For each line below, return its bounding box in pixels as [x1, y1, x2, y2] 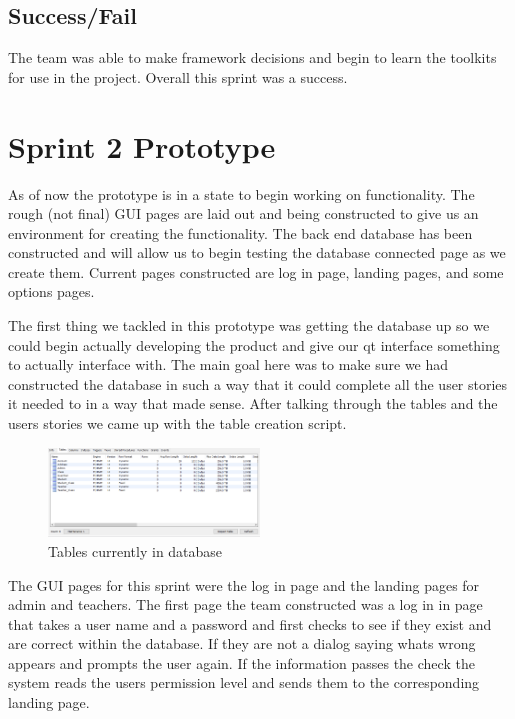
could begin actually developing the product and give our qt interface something [8, 334, 500, 355]
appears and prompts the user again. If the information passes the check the [8, 652, 475, 673]
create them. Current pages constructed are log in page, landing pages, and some [8, 261, 504, 282]
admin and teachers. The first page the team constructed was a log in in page [8, 594, 483, 615]
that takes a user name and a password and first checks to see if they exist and [8, 613, 492, 634]
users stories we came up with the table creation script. [8, 413, 347, 434]
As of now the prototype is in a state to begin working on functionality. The [8, 183, 475, 204]
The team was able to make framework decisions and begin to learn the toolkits [8, 47, 497, 68]
